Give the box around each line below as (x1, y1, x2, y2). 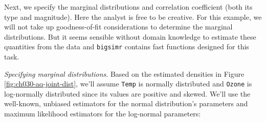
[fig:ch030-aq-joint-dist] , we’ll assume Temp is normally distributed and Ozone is (4, 78, 252, 89)
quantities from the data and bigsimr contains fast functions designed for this (4, 41, 249, 52)
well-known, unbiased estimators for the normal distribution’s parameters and (4, 98, 248, 109)
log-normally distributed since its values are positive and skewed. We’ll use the (4, 88, 251, 99)
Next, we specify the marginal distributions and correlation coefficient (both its (4, 2, 253, 12)
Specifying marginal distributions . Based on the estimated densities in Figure (4, 68, 245, 79)
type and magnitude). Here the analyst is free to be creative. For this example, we (4, 11, 262, 22)
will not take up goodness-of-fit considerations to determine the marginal (4, 21, 233, 32)
